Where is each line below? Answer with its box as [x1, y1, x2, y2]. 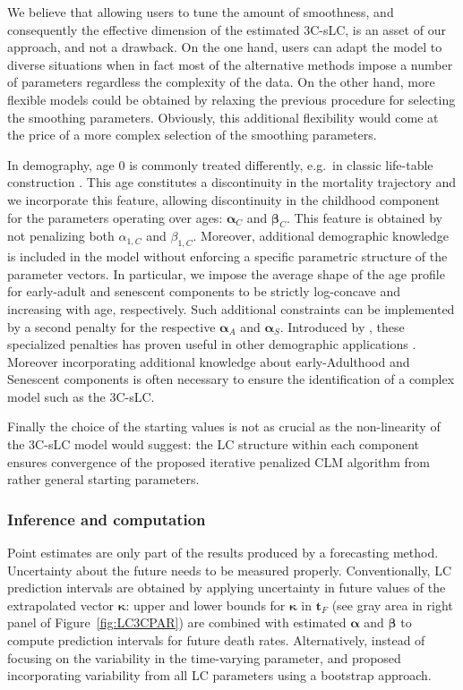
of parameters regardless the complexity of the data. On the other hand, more [7, 72, 435, 91]
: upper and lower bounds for [125, 595, 286, 614]
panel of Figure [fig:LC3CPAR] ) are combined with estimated [7, 613, 347, 632]
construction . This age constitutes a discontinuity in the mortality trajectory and [7, 173, 457, 192]
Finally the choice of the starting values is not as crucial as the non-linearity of [7, 417, 441, 436]
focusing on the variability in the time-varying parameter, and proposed [7, 648, 401, 667]
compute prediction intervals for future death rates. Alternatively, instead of [7, 631, 425, 650]
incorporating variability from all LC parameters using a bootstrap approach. [7, 666, 432, 685]
